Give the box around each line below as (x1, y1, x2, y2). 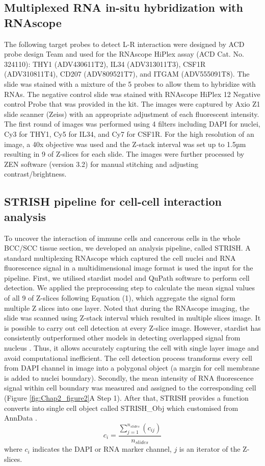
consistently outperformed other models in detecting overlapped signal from (4, 332, 241, 343)
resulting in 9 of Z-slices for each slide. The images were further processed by (4, 149, 245, 159)
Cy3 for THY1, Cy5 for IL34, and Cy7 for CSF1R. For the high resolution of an (4, 128, 254, 139)
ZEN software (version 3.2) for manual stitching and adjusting (4, 158, 198, 169)
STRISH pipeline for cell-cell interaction (4, 193, 222, 209)
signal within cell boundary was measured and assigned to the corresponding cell (4, 382, 256, 393)
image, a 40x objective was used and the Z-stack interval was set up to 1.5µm (4, 138, 246, 149)
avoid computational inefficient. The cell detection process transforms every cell (4, 352, 252, 363)
